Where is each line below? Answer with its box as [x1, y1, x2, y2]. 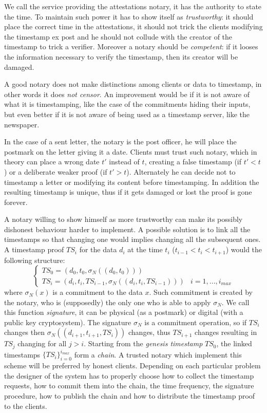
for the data [79, 244, 117, 255]
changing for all [17, 338, 67, 349]
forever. [4, 196, 28, 207]
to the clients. [4, 400, 47, 411]
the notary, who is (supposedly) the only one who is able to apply [4, 296, 211, 307]
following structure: [4, 254, 65, 265]
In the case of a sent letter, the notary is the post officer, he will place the [4, 136, 237, 147]
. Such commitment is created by [149, 287, 253, 297]
